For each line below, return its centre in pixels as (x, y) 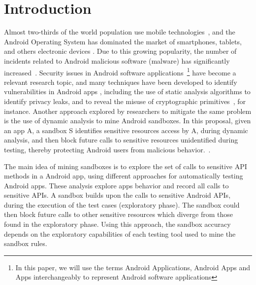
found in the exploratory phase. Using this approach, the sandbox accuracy (117, 224)
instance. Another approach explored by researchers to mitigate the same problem (128, 111)
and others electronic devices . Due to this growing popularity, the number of (120, 51)
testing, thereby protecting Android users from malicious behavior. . (107, 149)
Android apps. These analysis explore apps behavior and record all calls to (116, 185)
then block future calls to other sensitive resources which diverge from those (118, 214)
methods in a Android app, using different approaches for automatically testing (124, 176)
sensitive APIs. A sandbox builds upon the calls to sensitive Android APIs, (117, 195)
